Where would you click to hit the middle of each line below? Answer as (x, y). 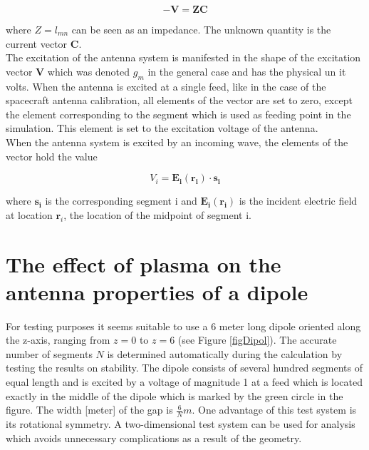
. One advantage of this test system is (274, 410)
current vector (37, 43)
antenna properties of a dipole (157, 291)
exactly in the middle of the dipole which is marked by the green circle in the (175, 395)
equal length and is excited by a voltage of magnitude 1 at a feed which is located (184, 382)
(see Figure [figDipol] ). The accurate (257, 340)
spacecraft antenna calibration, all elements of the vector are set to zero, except (179, 100)
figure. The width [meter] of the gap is (89, 410)
